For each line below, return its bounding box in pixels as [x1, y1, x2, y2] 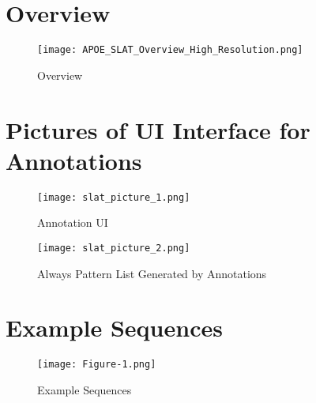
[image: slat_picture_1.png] [37, 191, 190, 203]
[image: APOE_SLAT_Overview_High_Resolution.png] [37, 44, 303, 56]
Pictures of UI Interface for [6, 113, 310, 145]
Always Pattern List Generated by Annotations [37, 265, 267, 281]
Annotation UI [37, 214, 108, 231]
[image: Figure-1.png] [37, 359, 156, 371]
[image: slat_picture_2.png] [37, 242, 190, 254]
